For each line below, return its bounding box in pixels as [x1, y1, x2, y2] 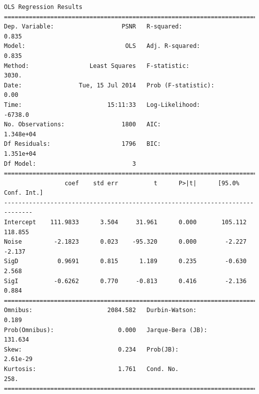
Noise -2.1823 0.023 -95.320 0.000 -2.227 [4, 238, 247, 246]
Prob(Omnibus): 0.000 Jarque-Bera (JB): [4, 326, 208, 334]
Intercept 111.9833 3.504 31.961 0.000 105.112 [4, 219, 247, 226]
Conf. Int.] [4, 189, 43, 197]
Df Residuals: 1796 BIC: [4, 140, 161, 148]
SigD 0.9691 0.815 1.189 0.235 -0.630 [4, 258, 247, 265]
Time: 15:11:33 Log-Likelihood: [4, 101, 200, 108]
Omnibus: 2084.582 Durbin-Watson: [4, 307, 197, 314]
